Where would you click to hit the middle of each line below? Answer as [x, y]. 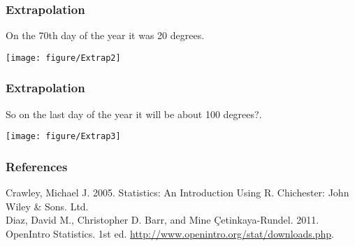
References [37, 166]
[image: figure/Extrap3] [63, 137]
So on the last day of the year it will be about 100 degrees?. [134, 114]
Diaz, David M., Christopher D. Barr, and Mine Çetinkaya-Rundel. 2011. [162, 220]
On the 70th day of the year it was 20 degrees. [105, 35]
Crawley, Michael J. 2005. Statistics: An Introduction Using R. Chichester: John [177, 193]
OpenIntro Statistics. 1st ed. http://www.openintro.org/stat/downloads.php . [170, 233]
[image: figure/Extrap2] [63, 58]
